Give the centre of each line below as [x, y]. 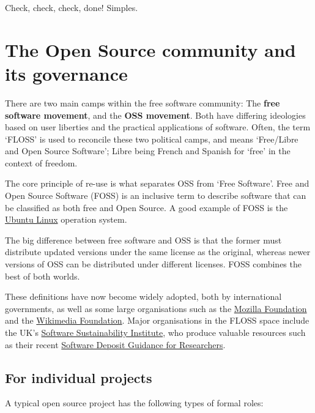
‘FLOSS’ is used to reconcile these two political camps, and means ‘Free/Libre [152, 139]
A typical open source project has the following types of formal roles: [134, 403]
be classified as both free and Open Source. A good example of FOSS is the [146, 207]
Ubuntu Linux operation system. [66, 219]
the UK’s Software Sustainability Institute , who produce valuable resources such [155, 332]
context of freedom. [41, 162]
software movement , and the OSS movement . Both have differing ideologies [155, 115]
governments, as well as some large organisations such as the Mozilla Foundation [156, 308]
